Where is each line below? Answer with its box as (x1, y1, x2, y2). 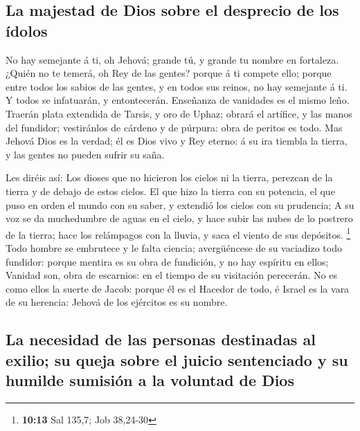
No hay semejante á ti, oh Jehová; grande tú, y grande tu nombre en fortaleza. (6, 52, 339, 66)
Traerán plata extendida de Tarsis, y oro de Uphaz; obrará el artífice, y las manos (6, 106, 352, 120)
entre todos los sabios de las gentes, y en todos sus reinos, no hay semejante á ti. (6, 79, 348, 93)
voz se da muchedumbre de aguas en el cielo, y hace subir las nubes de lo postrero (6, 211, 353, 226)
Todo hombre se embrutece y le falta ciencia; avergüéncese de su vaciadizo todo (6, 240, 342, 255)
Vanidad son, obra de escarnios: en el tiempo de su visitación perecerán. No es (6, 268, 337, 282)
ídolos (6, 19, 48, 41)
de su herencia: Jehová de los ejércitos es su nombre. (6, 295, 228, 309)
